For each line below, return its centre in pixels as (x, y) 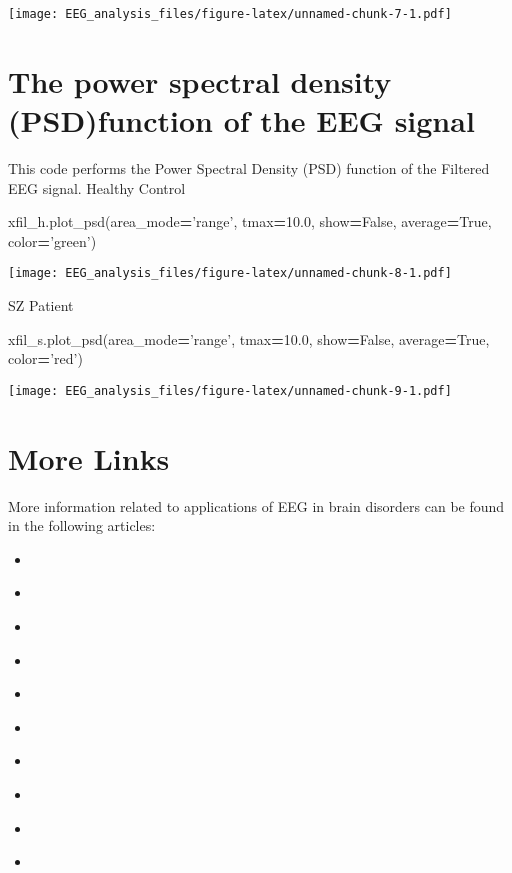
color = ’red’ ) (45, 358)
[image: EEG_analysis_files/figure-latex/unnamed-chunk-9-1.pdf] (230, 390)
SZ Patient (41, 305)
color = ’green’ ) (52, 240)
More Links (89, 457)
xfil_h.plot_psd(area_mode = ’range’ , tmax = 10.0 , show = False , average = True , (250, 221)
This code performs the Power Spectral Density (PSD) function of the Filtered (249, 167)
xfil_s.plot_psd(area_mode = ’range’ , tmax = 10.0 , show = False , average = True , (249, 338)
